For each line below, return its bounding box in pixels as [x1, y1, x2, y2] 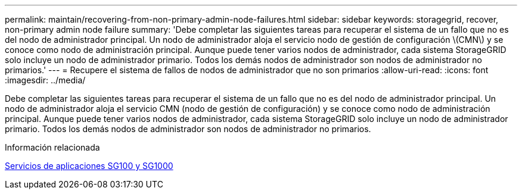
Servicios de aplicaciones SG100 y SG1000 [5, 161, 173, 171]
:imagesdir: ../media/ [5, 75, 86, 85]
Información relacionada [5, 142, 100, 152]
